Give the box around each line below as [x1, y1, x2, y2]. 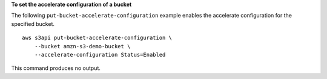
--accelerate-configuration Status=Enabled [34, 51, 166, 58]
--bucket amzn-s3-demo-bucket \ [34, 43, 131, 49]
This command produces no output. [11, 65, 101, 72]
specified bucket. [11, 20, 54, 27]
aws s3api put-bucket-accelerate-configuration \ [22, 34, 173, 42]
